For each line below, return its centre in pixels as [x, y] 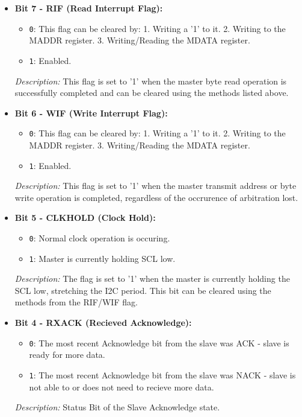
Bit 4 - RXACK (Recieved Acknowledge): [103, 323]
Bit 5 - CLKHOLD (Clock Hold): [85, 218]
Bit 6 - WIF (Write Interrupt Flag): [91, 113]
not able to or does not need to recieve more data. [122, 387]
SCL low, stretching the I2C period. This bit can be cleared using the [143, 290]
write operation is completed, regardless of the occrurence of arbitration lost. [156, 197]
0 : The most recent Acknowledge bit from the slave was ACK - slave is [159, 342]
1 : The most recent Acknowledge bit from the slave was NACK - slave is [162, 374]
